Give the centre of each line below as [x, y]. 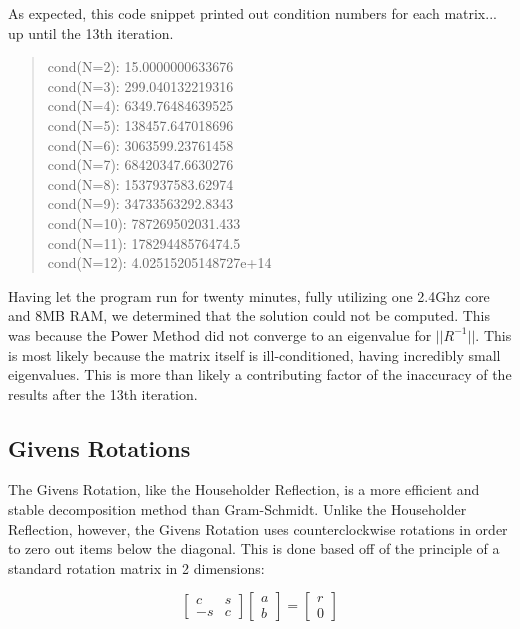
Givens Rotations [99, 447]
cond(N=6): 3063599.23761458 [140, 144]
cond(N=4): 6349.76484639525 [140, 105]
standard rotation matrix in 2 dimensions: [136, 567]
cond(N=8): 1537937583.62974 [140, 183]
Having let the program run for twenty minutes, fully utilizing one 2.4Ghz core [249, 295]
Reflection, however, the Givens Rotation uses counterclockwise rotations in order [258, 528]
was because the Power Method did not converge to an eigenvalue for [220, 334]
